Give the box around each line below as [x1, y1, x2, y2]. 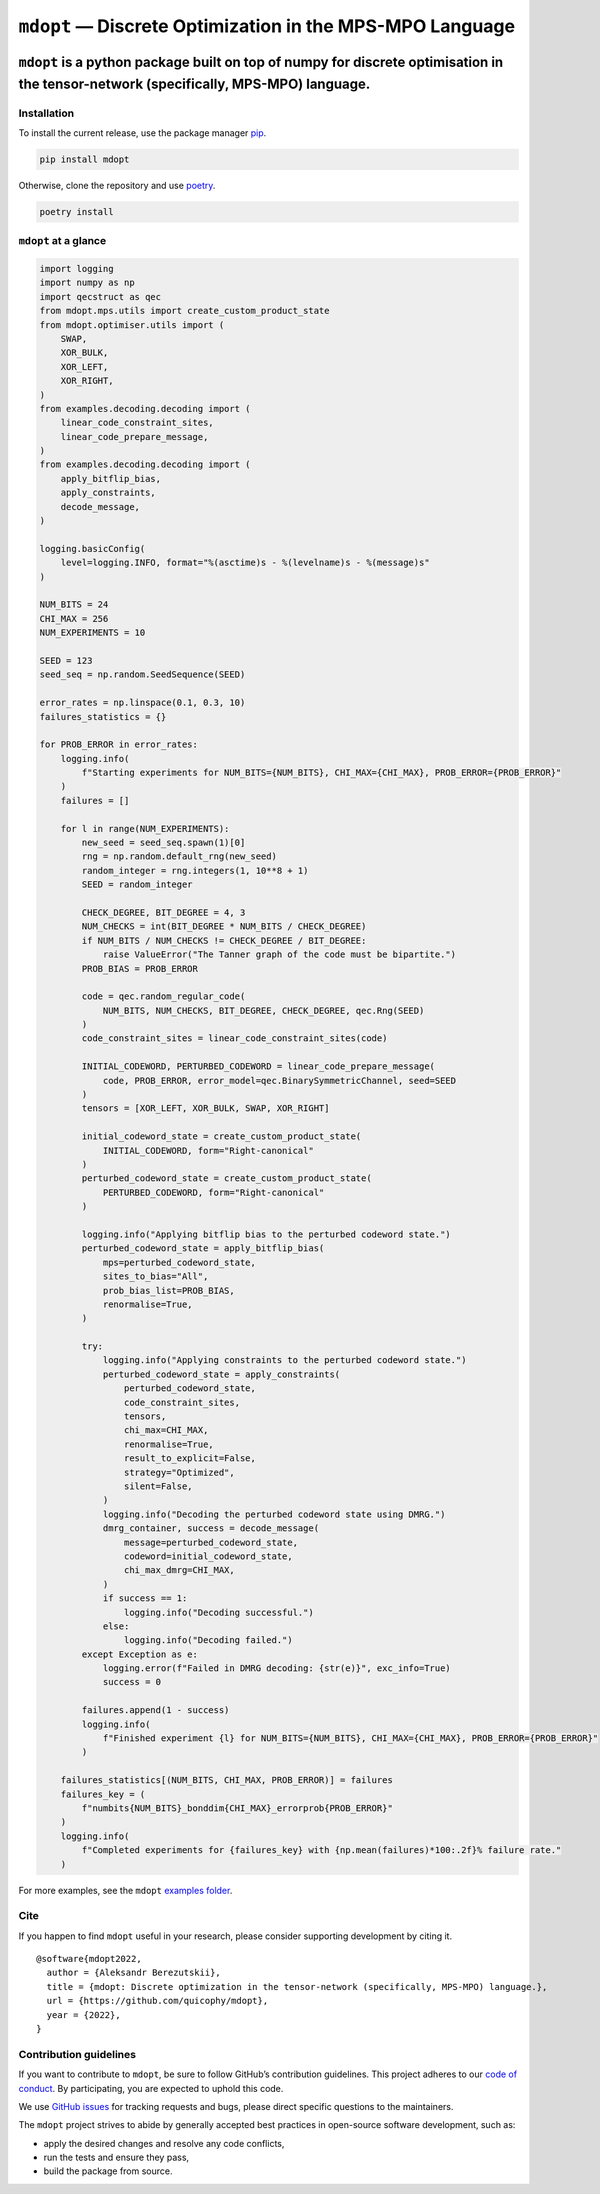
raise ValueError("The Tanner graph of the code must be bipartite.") [102, 949, 457, 960]
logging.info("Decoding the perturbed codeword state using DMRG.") [102, 1508, 446, 1520]
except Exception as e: [81, 1648, 199, 1660]
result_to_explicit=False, [123, 1453, 257, 1464]
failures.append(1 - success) [81, 1705, 230, 1716]
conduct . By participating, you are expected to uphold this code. [18, 2082, 284, 2094]
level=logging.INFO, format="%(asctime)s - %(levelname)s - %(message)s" [60, 557, 430, 569]
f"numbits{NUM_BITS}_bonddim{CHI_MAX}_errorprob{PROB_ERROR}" [81, 1802, 394, 1814]
